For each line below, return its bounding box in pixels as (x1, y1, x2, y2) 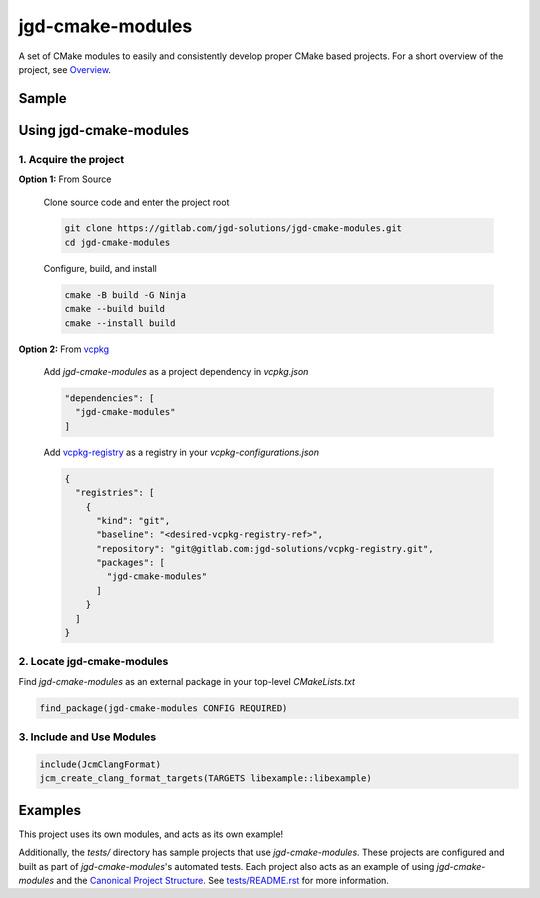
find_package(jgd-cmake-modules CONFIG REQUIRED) (39, 702, 288, 714)
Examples (18, 801, 82, 819)
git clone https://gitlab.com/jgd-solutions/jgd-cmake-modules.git (64, 223, 403, 234)
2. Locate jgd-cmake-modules (18, 655, 169, 669)
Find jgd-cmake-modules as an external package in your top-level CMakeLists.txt (18, 675, 355, 687)
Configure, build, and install (43, 262, 157, 274)
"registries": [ (75, 487, 155, 499)
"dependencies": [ (64, 392, 155, 404)
